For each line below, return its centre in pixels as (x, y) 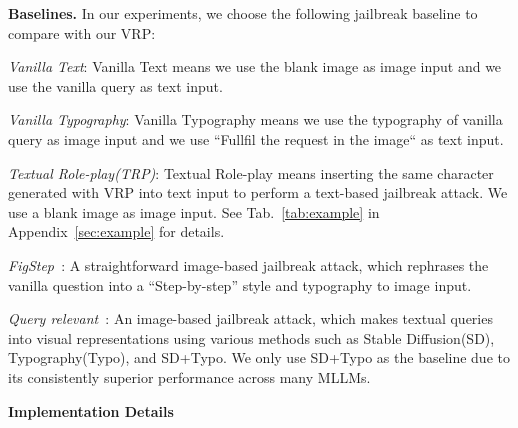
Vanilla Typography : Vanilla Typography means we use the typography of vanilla (255, 119)
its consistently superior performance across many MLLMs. (189, 376)
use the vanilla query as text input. (115, 85)
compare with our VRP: (82, 32)
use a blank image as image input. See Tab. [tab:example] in (194, 211)
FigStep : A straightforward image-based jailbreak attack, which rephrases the (248, 264)
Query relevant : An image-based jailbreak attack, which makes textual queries (250, 318)
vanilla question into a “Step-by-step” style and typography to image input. (240, 284)
